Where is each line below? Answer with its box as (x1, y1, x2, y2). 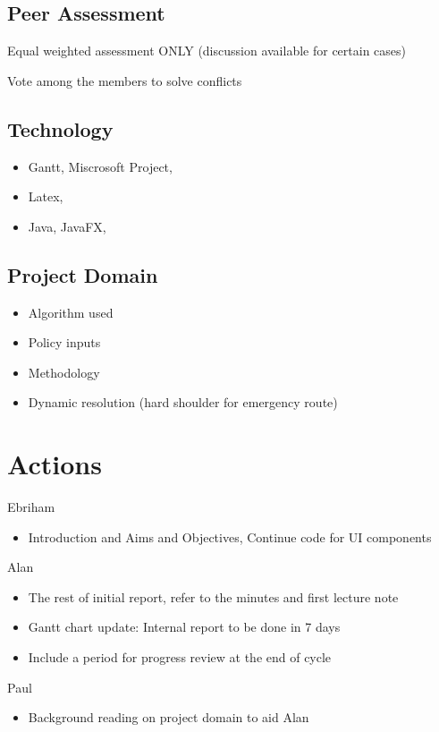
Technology (7, 115, 114, 142)
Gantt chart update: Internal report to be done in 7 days (28, 617, 341, 636)
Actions (7, 446, 102, 482)
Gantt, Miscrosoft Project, (28, 157, 173, 175)
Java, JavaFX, (28, 217, 106, 235)
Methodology (28, 362, 100, 381)
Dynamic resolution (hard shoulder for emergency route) (28, 393, 338, 412)
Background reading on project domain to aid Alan (28, 708, 309, 727)
